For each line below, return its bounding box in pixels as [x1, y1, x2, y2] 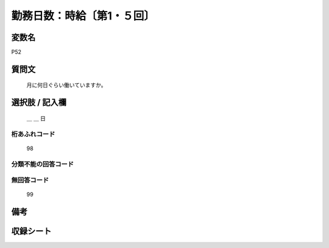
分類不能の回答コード [11, 160, 74, 168]
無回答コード [11, 176, 49, 185]
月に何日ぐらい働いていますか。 [26, 81, 107, 89]
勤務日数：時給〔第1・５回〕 [11, 9, 155, 22]
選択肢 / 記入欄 [11, 97, 67, 108]
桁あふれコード [11, 129, 55, 138]
